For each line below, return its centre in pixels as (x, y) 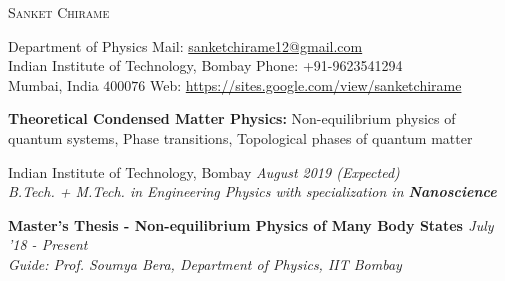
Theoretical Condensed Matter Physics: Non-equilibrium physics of (232, 118)
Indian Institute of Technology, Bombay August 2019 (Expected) (204, 171)
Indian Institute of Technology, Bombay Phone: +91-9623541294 (205, 65)
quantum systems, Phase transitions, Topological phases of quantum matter (240, 137)
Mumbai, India (53, 84)
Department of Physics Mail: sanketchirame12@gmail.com (185, 45)
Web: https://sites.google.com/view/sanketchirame (305, 84)
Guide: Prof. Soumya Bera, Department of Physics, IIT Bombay (205, 263)
